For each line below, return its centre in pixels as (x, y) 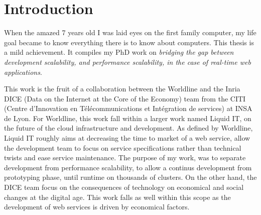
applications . (23, 72)
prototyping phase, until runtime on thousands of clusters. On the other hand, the (130, 177)
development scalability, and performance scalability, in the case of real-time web (127, 62)
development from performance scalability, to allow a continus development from (128, 167)
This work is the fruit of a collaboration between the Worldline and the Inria (122, 89)
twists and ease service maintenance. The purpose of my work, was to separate (125, 157)
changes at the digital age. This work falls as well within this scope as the (117, 197)
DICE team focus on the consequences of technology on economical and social (124, 187)
